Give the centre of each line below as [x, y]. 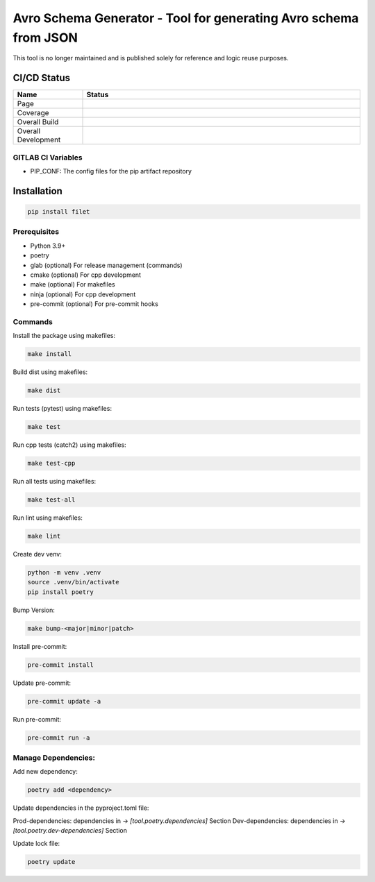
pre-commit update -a [64, 701]
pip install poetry [60, 592]
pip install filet [59, 212]
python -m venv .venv [64, 573]
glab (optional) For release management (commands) [107, 265]
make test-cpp [51, 464]
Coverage [33, 113]
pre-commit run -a [59, 738]
